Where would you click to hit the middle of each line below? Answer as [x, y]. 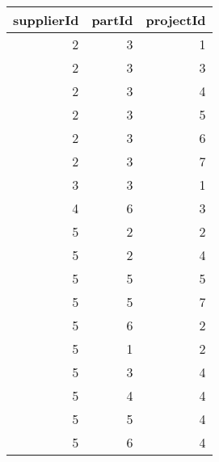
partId [112, 20]
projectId [176, 20]
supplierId [46, 20]
